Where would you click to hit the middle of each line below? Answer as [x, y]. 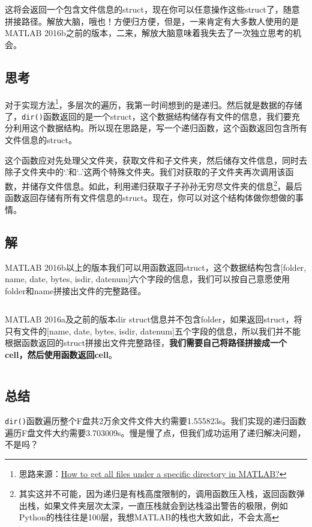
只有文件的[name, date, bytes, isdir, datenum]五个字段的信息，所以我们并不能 [153, 331]
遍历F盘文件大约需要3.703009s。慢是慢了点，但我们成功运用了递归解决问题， [155, 432]
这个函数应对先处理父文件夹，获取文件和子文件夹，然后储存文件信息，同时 [152, 160]
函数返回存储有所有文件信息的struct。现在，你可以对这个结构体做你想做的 [150, 198]
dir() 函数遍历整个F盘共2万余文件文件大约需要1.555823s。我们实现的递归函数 [156, 420]
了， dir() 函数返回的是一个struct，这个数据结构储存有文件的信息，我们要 [148, 116]
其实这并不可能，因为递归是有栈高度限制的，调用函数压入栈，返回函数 [157, 494]
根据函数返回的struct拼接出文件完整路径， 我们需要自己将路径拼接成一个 [146, 343]
